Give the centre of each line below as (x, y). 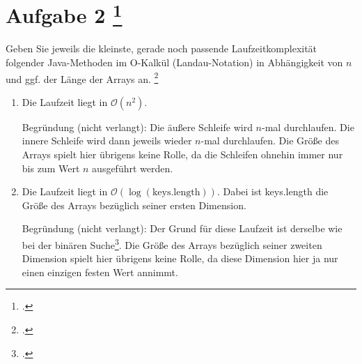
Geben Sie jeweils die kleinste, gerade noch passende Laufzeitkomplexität (162, 48)
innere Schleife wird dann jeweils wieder (107, 141)
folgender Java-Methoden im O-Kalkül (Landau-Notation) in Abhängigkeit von (174, 62)
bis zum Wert (51, 168)
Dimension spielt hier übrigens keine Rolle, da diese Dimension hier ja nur (180, 258)
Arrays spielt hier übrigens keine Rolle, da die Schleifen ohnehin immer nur (182, 154)
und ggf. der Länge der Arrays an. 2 (82, 77)
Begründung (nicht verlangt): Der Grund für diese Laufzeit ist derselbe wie (182, 228)
